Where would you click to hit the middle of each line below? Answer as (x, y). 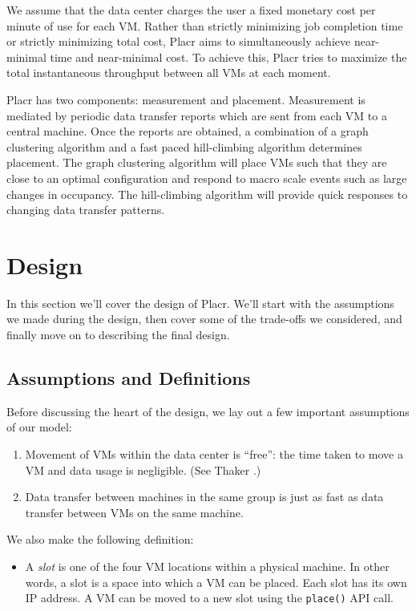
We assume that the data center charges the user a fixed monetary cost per (191, 10)
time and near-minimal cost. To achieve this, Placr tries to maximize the (228, 57)
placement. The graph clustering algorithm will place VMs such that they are (197, 162)
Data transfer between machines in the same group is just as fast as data (204, 497)
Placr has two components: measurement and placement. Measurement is (186, 99)
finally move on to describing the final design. (118, 335)
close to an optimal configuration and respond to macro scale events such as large (207, 178)
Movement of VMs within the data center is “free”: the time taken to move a (214, 454)
